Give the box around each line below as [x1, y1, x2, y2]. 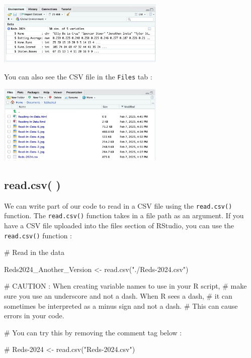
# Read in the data [4, 247, 64, 257]
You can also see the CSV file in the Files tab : [4, 71, 152, 81]
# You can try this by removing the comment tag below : [4, 327, 182, 337]
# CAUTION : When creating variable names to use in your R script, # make [4, 281, 247, 291]
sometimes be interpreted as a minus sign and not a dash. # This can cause [4, 300, 238, 311]
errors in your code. [4, 310, 64, 321]
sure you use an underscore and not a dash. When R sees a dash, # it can [4, 291, 232, 301]
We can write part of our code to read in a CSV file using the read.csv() [4, 200, 232, 211]
